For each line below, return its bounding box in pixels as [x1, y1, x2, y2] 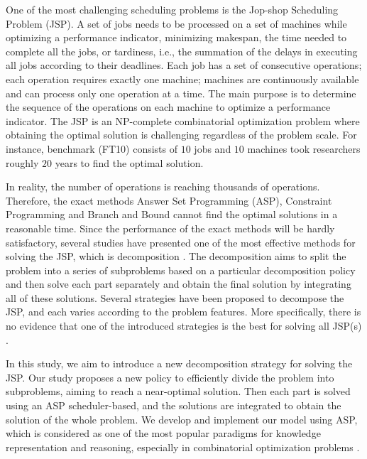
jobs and [194, 141, 231, 156]
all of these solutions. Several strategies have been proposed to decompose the [6, 290, 344, 305]
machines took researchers [247, 141, 361, 156]
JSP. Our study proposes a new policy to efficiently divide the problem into [6, 369, 334, 384]
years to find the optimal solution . [55, 155, 204, 170]
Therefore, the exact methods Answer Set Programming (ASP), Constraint [6, 193, 332, 207]
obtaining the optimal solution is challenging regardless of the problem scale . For [6, 127, 357, 142]
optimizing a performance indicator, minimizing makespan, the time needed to [6, 30, 347, 45]
